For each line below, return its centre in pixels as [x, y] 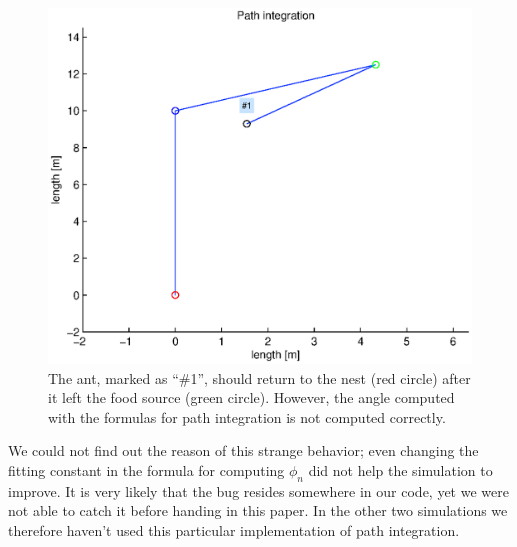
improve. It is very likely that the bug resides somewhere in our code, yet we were [258, 490]
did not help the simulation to [400, 470]
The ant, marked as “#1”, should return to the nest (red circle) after [259, 377]
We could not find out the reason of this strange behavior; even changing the [243, 450]
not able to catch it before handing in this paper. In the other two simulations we [258, 510]
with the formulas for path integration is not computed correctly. [247, 416]
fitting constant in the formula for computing [146, 470]
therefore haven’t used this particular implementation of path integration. [234, 530]
